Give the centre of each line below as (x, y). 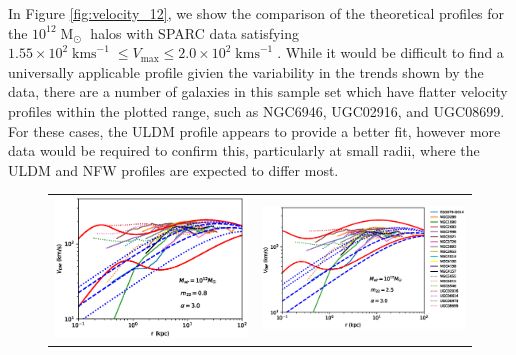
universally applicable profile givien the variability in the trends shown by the (246, 71)
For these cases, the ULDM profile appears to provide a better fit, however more (254, 130)
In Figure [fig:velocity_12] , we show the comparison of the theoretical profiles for (256, 13)
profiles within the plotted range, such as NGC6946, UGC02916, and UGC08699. (256, 110)
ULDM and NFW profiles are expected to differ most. (173, 169)
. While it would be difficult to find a (390, 52)
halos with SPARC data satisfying (195, 32)
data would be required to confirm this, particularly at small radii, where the (244, 150)
